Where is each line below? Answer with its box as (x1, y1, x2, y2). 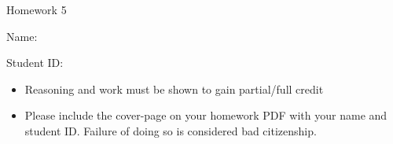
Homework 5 (6, 2, 67, 17)
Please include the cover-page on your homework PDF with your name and (24, 107, 387, 124)
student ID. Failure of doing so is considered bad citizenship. (24, 122, 317, 138)
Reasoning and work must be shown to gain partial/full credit (24, 80, 324, 97)
